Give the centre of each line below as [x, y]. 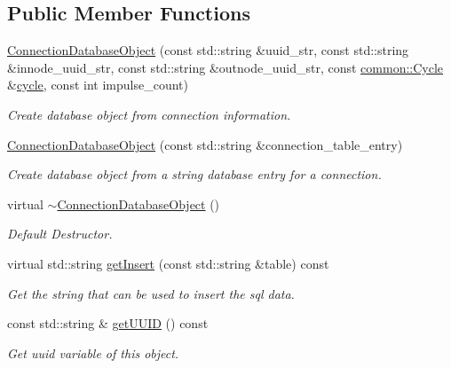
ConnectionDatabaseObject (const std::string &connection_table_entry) [205, 144]
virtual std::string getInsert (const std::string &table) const [168, 263]
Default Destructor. [60, 234]
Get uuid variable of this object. [93, 352]
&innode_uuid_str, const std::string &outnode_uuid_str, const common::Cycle [225, 67]
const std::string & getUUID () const [108, 323]
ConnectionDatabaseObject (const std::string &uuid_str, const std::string [208, 50]
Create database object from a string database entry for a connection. [194, 174]
